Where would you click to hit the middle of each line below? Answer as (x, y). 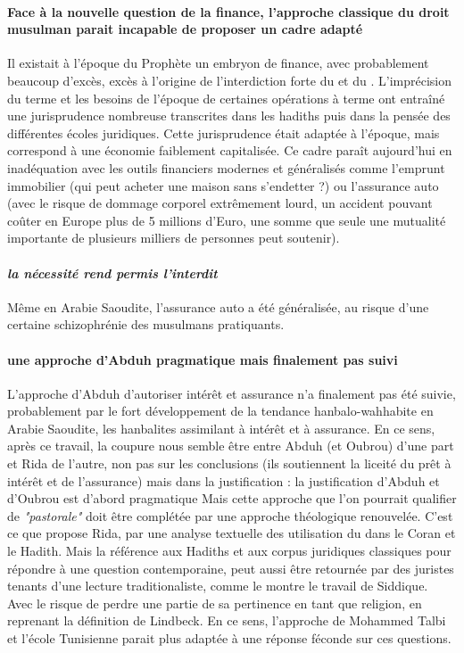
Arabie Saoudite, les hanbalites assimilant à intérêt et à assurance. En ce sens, (221, 428)
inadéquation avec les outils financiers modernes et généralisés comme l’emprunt (226, 167)
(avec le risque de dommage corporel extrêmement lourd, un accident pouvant (220, 203)
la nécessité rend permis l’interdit (112, 273)
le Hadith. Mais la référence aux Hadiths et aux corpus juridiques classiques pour (229, 551)
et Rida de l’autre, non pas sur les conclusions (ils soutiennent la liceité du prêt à (229, 463)
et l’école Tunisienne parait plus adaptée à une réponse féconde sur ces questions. (229, 638)
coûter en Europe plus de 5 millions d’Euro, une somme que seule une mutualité (227, 220)
